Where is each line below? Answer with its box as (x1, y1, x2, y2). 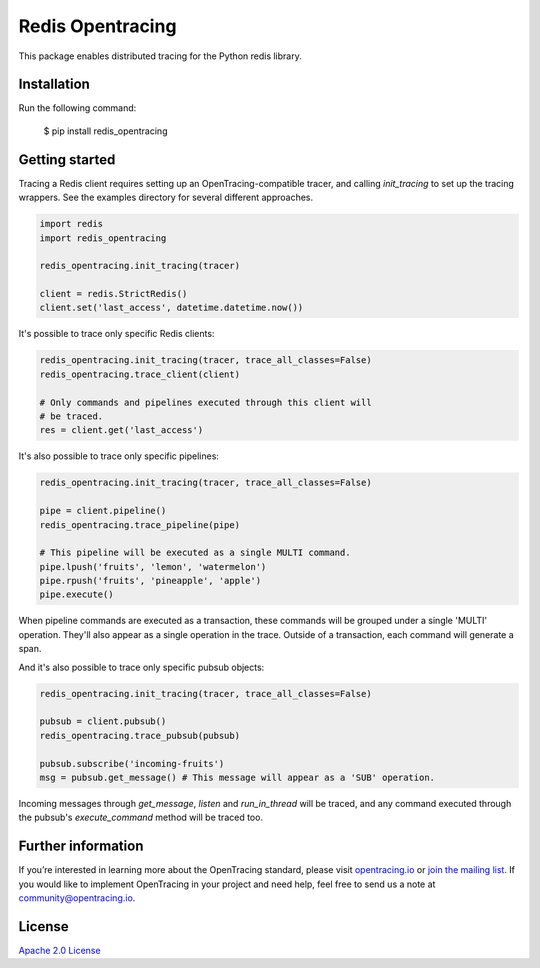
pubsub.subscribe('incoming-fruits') (39, 758, 225, 769)
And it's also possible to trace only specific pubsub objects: (18, 661, 265, 673)
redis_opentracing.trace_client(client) (39, 368, 240, 380)
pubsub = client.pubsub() (39, 716, 167, 727)
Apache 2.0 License (18, 944, 101, 956)
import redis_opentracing (39, 232, 167, 244)
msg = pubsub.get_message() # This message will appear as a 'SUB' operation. (39, 771, 435, 783)
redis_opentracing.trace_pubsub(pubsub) (39, 730, 240, 741)
